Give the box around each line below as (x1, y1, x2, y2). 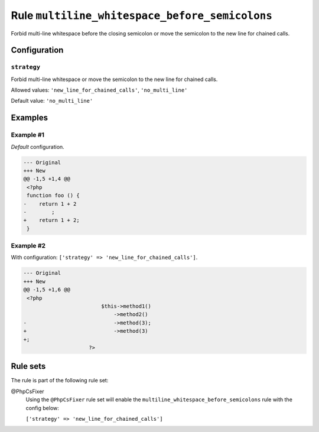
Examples (11, 113, 48, 123)
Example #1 (11, 131, 44, 139)
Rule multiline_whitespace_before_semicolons (11, 9, 273, 22)
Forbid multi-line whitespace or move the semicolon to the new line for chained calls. (11, 76, 218, 83)
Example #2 (11, 242, 46, 250)
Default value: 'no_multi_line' (11, 98, 93, 105)
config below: (25, 404, 59, 411)
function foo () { (27, 192, 80, 199)
